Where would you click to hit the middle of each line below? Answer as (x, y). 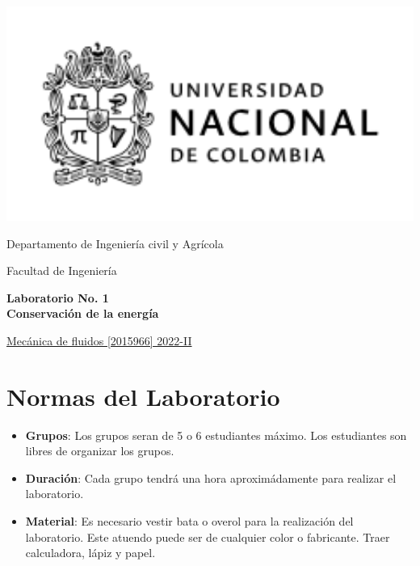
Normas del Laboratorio (143, 396)
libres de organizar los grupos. (100, 451)
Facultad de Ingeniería (62, 270)
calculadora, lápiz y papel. (90, 553)
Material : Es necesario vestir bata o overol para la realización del (189, 520)
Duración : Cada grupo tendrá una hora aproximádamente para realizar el (211, 477)
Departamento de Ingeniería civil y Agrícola (115, 243)
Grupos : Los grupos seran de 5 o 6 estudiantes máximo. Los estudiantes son (216, 435)
